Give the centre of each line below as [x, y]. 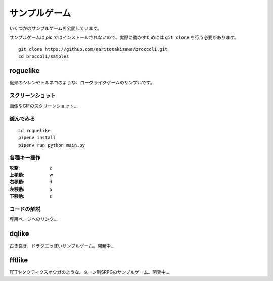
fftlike [19, 260]
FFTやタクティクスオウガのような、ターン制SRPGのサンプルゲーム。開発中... [89, 272]
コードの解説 [25, 209]
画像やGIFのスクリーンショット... [43, 106]
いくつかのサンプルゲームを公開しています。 [56, 28]
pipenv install [37, 138]
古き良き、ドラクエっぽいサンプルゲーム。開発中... [62, 246]
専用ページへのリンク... [33, 219]
